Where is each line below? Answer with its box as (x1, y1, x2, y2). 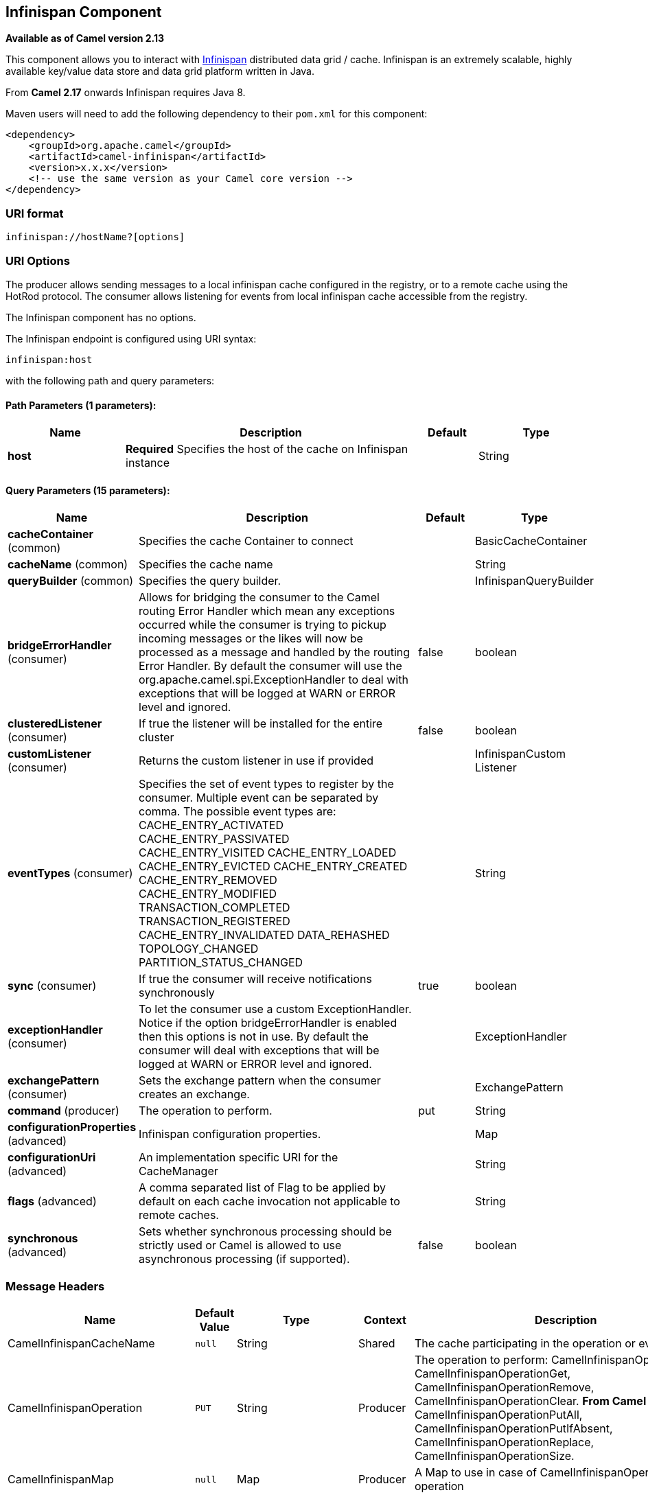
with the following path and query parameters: (5, 374, 215, 386)
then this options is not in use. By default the (139, 1030, 369, 1044)
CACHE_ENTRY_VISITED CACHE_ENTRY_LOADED (139, 846, 397, 860)
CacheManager (139, 1164, 218, 1179)
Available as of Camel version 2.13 (5, 32, 165, 45)
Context (363, 1313, 406, 1327)
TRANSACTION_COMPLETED (139, 901, 290, 915)
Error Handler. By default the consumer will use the (139, 659, 402, 673)
